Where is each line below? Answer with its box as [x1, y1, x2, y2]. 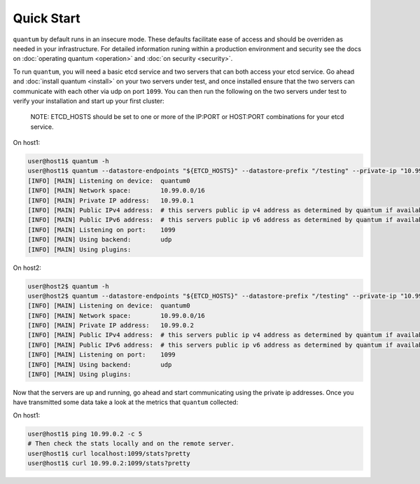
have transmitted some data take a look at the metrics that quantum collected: [13, 398, 239, 406]
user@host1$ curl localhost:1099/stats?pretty [27, 449, 190, 457]
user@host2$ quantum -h [27, 282, 110, 290]
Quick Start [13, 11, 80, 26]
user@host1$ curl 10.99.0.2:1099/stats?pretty [27, 459, 190, 467]
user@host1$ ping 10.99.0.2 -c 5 [27, 429, 143, 438]
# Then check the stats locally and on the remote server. [27, 440, 234, 448]
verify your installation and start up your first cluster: [13, 97, 164, 105]
